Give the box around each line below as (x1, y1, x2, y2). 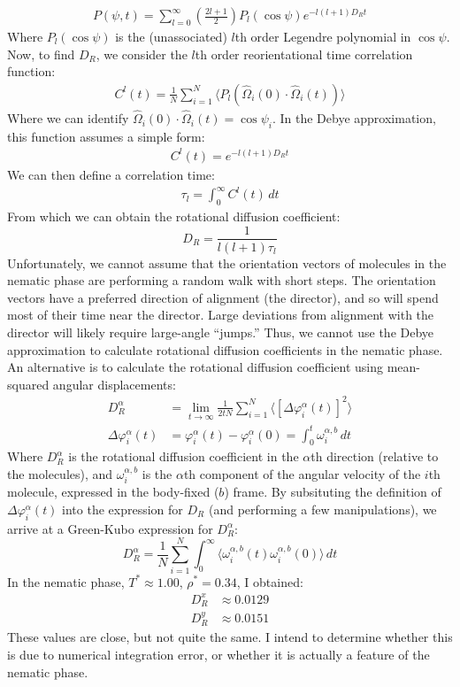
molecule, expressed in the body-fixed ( (7, 482, 219, 501)
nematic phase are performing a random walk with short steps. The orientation (7, 271, 436, 289)
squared (7, 374, 50, 393)
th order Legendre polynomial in (234, 27, 411, 46)
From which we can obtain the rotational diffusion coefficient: (7, 206, 341, 225)
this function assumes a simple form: (7, 127, 205, 145)
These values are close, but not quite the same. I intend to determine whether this (7, 628, 453, 646)
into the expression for (62, 500, 183, 518)
